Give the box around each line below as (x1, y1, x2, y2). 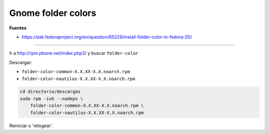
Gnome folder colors (9, 7, 96, 18)
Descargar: (9, 59, 32, 65)
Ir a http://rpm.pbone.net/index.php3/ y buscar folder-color (9, 50, 138, 56)
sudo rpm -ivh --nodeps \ (19, 96, 83, 102)
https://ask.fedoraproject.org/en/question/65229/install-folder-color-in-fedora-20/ (21, 34, 192, 40)
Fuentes (9, 25, 27, 31)
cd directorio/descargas (19, 89, 81, 95)
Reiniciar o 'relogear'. (9, 123, 53, 129)
